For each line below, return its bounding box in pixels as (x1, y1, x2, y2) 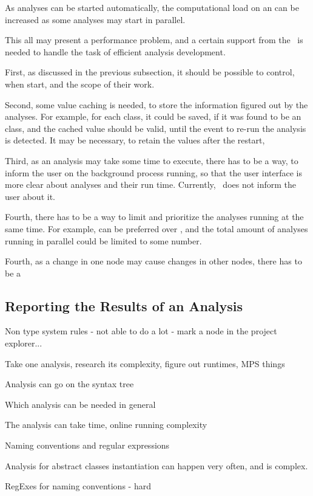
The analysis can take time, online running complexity (5, 418, 207, 431)
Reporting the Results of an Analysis (5, 296, 243, 315)
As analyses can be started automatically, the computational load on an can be (5, 1, 299, 13)
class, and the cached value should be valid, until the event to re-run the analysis (5, 122, 306, 134)
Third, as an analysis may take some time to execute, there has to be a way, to (5, 154, 298, 167)
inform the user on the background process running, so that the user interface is (5, 166, 302, 179)
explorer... (5, 337, 42, 350)
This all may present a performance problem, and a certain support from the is (5, 33, 303, 46)
